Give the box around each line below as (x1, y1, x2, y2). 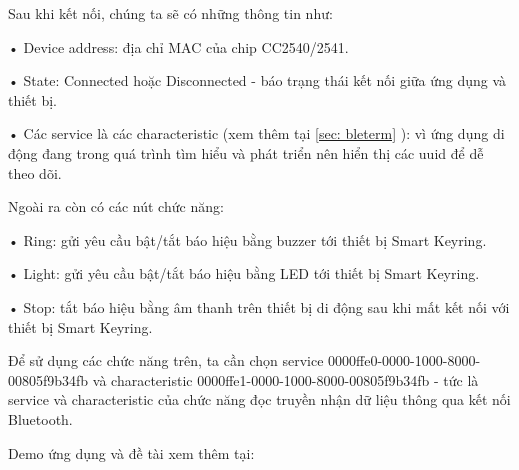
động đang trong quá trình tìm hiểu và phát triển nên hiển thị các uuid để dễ (8, 142, 484, 163)
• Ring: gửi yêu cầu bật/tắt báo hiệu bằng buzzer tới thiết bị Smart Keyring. (8, 229, 487, 250)
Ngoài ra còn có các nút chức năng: (8, 196, 224, 217)
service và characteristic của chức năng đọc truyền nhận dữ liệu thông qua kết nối (8, 389, 511, 410)
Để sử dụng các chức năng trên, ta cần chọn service (8, 350, 324, 371)
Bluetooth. (8, 408, 73, 429)
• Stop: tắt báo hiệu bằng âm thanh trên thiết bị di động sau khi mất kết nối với (8, 296, 510, 317)
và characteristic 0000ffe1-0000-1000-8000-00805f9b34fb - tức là (92, 369, 479, 390)
